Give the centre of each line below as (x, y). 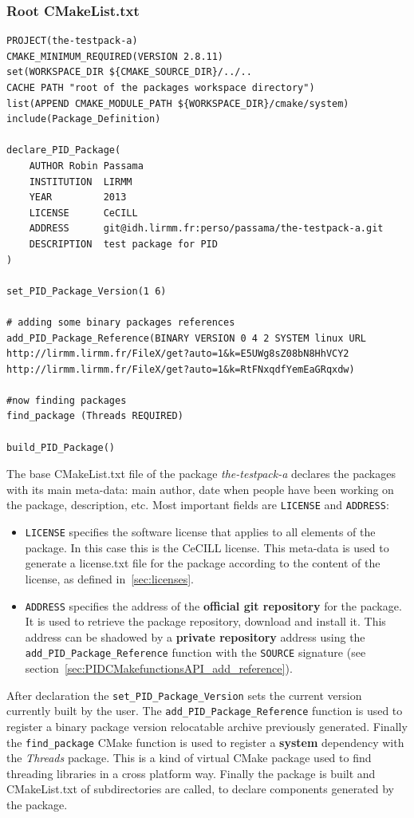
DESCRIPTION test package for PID (123, 244)
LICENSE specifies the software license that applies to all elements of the (200, 532)
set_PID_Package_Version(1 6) (87, 291)
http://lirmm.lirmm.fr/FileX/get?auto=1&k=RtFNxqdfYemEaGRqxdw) (181, 369)
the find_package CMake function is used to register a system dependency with (205, 742)
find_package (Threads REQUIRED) (95, 416)
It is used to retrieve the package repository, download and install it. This (205, 621)
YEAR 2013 (78, 198)
